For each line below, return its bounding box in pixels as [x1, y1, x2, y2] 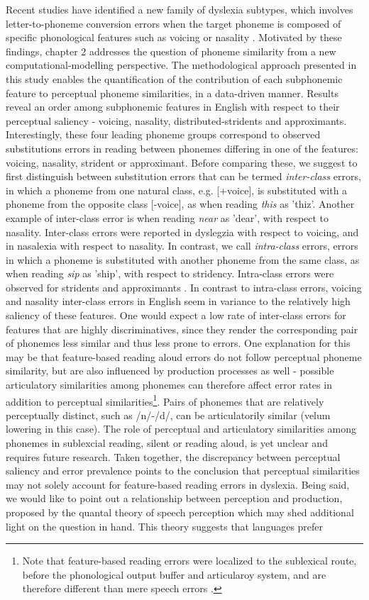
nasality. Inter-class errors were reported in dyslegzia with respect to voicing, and [6, 224, 359, 239]
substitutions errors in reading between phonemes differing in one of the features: [6, 140, 358, 155]
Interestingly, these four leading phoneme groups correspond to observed [6, 127, 321, 142]
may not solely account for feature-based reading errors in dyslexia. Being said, [6, 477, 350, 491]
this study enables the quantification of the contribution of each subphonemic [6, 71, 343, 86]
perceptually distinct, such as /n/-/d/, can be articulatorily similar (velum [6, 407, 331, 422]
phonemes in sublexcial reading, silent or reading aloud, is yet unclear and [6, 435, 328, 450]
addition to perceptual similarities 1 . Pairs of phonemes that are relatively [6, 391, 324, 409]
